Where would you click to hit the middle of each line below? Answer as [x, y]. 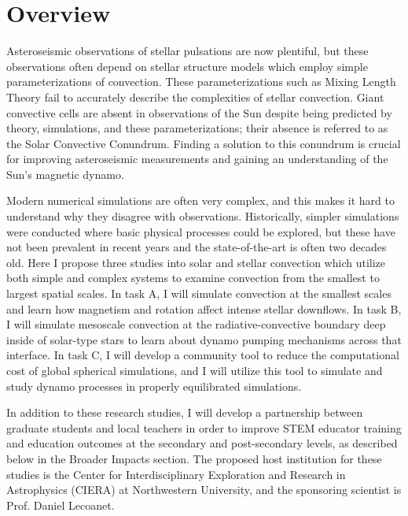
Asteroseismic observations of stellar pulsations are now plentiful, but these [187, 51]
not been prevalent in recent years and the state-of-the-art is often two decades [197, 247]
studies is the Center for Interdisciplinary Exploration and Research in [176, 474]
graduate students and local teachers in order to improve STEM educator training [204, 427]
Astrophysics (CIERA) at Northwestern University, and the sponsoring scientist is [204, 490]
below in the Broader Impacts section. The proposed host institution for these [194, 458]
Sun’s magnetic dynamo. [65, 174]
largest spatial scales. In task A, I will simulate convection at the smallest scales [199, 293]
